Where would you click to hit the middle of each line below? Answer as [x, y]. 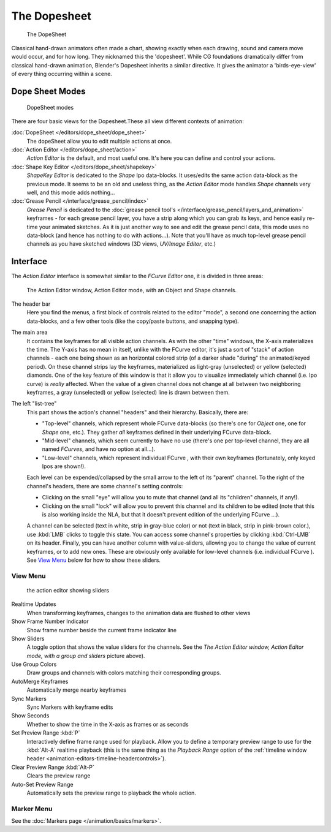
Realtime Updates [34, 604]
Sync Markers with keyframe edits [70, 707]
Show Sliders [28, 638]
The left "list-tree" [34, 404]
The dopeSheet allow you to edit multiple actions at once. [99, 141]
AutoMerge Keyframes [40, 681]
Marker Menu [32, 809]
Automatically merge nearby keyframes [77, 690]
